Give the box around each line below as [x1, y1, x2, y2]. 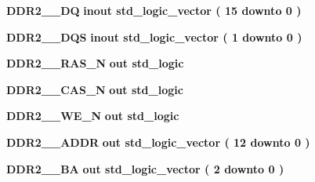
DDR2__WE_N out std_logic [6, 107, 179, 124]
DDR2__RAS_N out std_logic [6, 55, 184, 71]
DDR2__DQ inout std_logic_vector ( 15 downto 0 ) [6, 2, 302, 18]
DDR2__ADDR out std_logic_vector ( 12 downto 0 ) [6, 133, 310, 150]
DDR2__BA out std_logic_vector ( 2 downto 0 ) [6, 160, 284, 177]
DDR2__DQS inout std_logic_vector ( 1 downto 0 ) [6, 28, 302, 45]
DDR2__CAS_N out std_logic [6, 81, 183, 97]
